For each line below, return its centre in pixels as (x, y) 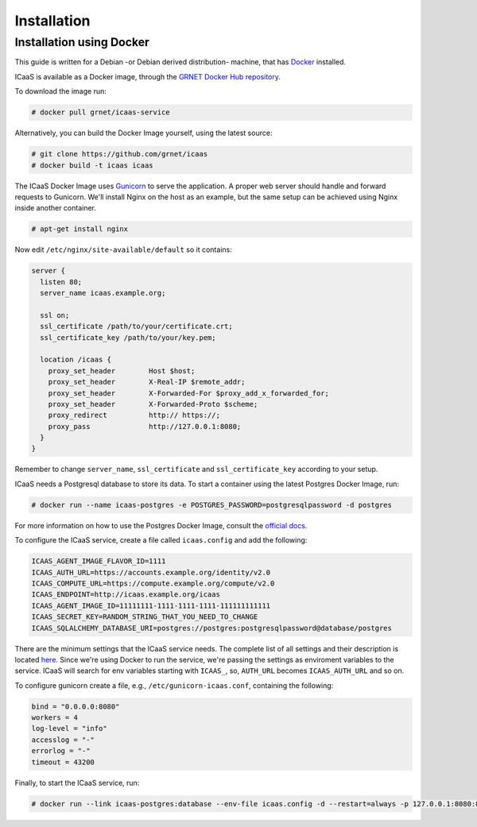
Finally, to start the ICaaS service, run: (77, 783)
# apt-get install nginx (80, 229)
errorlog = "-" (61, 751)
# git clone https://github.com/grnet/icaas (120, 154)
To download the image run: (61, 91)
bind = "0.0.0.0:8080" (76, 706)
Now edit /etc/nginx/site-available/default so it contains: (123, 249)
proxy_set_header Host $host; (122, 371)
